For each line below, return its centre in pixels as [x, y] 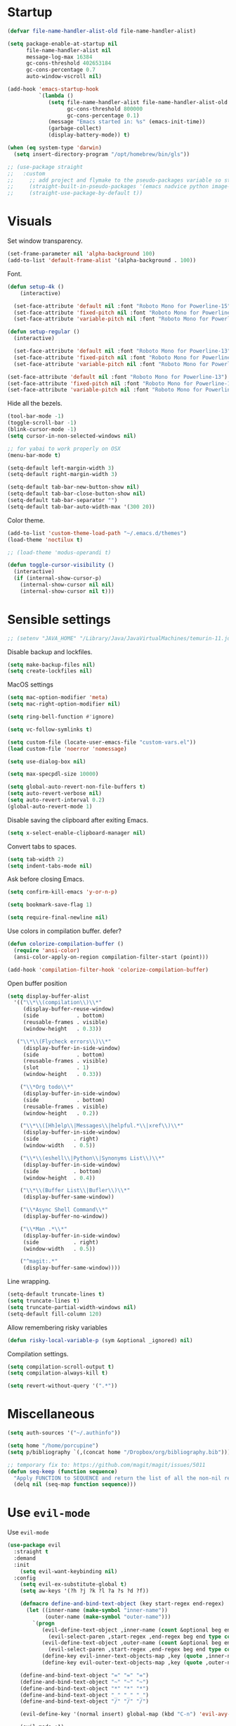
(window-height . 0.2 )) [61, 1113]
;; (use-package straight [45, 167]
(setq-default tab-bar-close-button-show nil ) [77, 494]
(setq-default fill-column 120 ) [54, 1314]
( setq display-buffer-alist [48, 996]
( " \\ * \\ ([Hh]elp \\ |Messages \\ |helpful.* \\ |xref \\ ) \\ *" [102, 1126]
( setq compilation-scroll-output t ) [61, 1367]
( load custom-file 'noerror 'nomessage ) [67, 749]
